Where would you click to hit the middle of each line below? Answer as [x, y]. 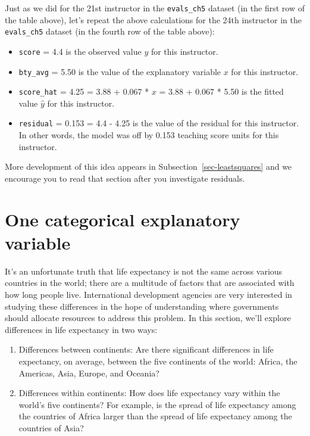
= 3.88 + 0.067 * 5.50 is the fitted [221, 91]
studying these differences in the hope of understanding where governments [142, 306]
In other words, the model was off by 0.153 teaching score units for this [149, 135]
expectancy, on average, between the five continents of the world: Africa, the [158, 361]
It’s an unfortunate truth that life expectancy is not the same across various [144, 271]
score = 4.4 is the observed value [80, 51]
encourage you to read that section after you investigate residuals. [125, 178]
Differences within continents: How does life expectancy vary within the [149, 393]
